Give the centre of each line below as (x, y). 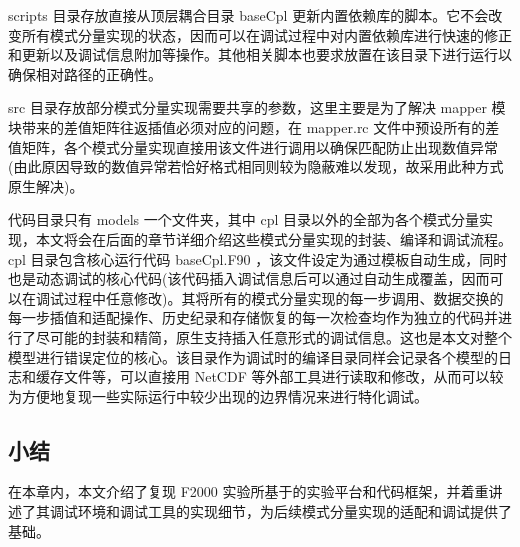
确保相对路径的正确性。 (85, 73)
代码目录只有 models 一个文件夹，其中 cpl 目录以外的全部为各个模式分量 (243, 219)
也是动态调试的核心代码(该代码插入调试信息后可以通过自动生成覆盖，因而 (249, 278)
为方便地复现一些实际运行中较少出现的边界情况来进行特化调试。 (218, 395)
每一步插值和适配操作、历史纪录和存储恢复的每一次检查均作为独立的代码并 (253, 317)
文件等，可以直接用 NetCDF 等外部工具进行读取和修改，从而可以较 (283, 376)
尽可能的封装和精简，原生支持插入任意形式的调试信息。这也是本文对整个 (273, 336)
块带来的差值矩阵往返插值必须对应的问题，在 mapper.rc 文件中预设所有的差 (254, 126)
